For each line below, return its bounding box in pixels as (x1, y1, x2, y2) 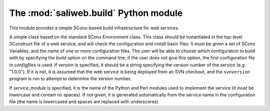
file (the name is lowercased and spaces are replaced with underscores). (9, 99, 159, 105)
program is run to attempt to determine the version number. (9, 76, 132, 82)
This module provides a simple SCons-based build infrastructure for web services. (9, 25, 179, 31)
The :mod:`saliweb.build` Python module (9, 7, 183, 18)
